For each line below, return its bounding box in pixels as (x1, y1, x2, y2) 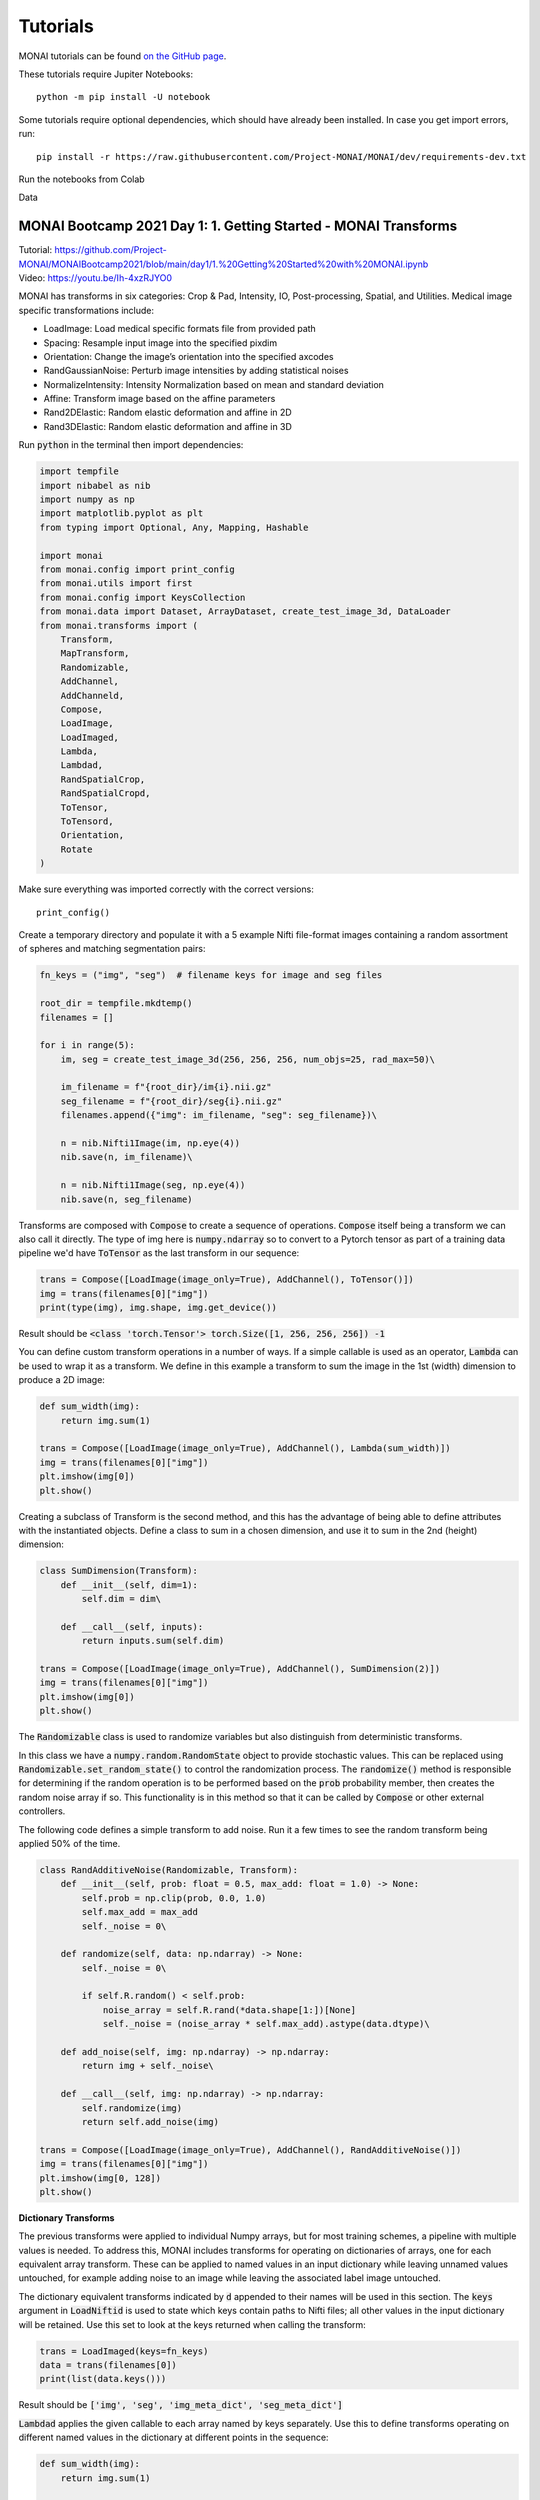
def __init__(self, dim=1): (60, 1579, 199, 1590)
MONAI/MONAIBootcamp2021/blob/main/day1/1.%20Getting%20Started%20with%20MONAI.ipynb (18, 258, 429, 270)
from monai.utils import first (39, 578, 194, 589)
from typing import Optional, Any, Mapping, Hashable (39, 521, 309, 533)
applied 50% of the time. (18, 1837, 121, 1849)
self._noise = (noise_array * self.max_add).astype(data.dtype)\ (102, 2018, 430, 2030)
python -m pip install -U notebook (36, 91, 211, 103)
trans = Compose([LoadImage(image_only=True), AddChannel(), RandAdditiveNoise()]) (39, 2144, 462, 2155)
